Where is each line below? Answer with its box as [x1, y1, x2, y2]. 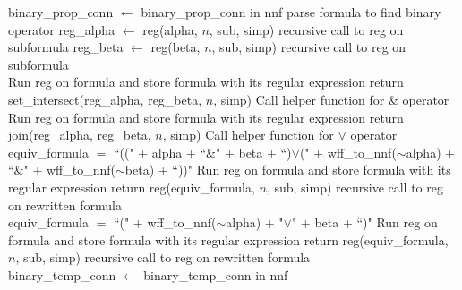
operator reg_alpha [8, 20, 115, 38]
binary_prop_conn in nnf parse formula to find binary [141, 3, 441, 21]
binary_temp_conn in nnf [143, 265, 288, 284]
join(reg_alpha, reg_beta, [8, 125, 151, 144]
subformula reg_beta [8, 38, 124, 56]
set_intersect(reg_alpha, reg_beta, [8, 90, 202, 108]
